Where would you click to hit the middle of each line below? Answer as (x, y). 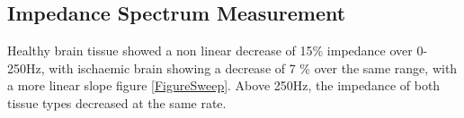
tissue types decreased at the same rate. (117, 102)
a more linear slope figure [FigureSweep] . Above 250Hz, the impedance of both (224, 85)
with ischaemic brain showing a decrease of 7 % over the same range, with (253, 67)
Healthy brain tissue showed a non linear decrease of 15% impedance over (210, 51)
